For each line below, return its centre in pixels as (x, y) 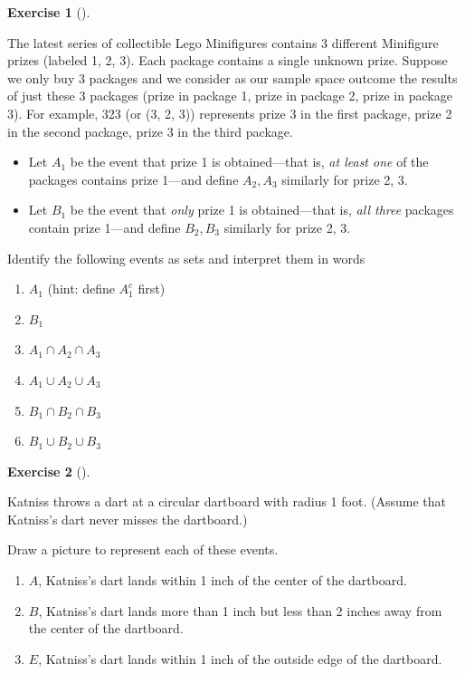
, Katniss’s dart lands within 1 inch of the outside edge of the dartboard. (240, 658)
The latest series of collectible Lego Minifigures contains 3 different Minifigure (223, 42)
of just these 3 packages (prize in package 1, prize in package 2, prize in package (230, 96)
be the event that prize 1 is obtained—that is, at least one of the (249, 162)
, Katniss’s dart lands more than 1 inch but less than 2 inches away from (240, 610)
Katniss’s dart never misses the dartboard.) (128, 519)
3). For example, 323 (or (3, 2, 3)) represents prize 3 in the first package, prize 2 (230, 113)
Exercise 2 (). (49, 471)
